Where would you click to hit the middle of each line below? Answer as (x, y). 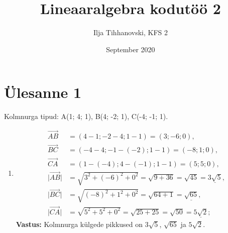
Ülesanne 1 (43, 92)
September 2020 (131, 49)
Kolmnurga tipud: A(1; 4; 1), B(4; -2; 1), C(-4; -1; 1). (86, 116)
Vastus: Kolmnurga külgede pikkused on (79, 224)
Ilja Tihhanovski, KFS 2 (131, 32)
